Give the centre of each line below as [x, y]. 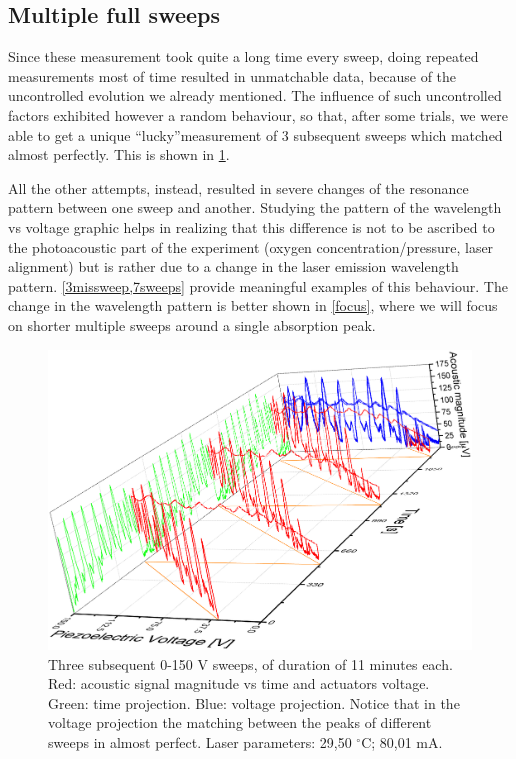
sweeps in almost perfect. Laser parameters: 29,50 [200, 741]
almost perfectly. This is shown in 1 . [119, 154]
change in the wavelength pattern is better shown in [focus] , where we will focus [253, 305]
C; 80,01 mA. [402, 741]
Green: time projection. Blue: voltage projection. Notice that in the [254, 702]
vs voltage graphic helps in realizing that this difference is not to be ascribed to [251, 226]
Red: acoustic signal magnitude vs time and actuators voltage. [239, 683]
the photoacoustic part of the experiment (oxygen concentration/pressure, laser [251, 246]
